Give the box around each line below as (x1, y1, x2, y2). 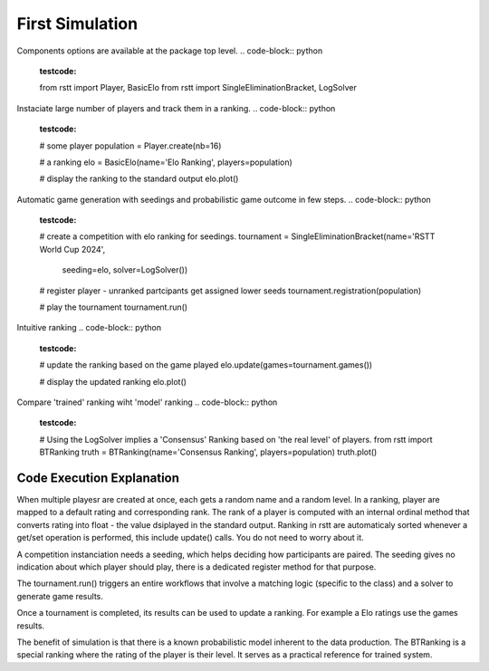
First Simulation (16, 14, 139, 34)
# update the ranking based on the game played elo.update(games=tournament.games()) (39, 359, 373, 370)
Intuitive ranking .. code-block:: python (16, 322, 162, 333)
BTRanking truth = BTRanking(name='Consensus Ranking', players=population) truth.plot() (39, 446, 378, 457)
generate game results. (16, 590, 103, 601)
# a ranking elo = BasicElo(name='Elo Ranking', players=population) (39, 157, 293, 168)
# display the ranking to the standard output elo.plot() (39, 173, 239, 185)
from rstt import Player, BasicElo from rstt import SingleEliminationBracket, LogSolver (39, 82, 357, 93)
